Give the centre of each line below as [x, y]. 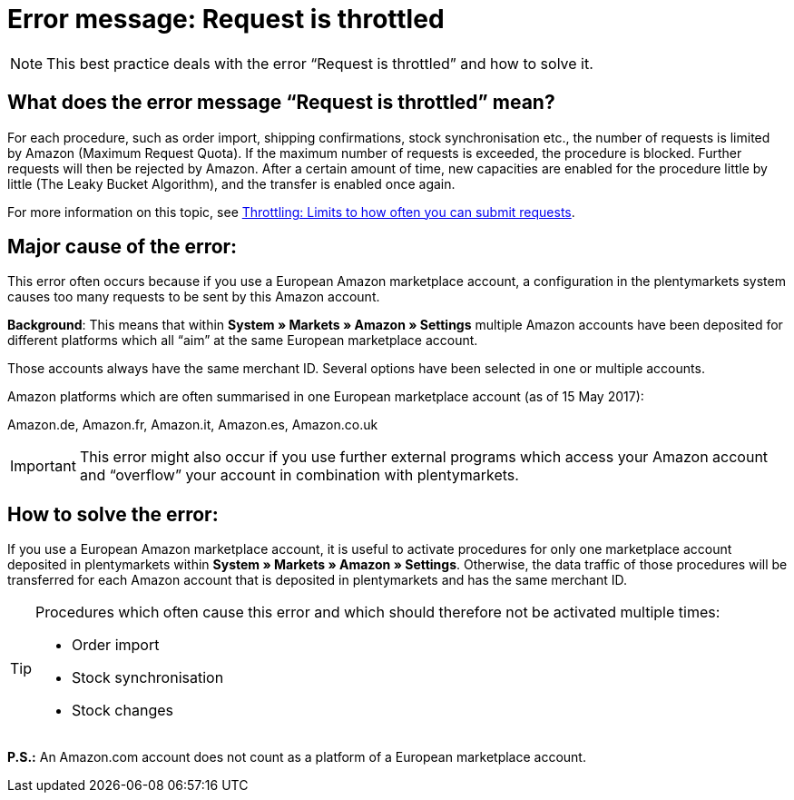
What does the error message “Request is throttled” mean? [281, 103]
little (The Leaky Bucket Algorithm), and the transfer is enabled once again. [231, 183]
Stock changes [123, 711]
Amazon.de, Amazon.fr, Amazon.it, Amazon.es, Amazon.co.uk [193, 425]
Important [43, 466]
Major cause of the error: [123, 247]
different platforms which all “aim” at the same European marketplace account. [243, 341]
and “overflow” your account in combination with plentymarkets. [299, 475]
